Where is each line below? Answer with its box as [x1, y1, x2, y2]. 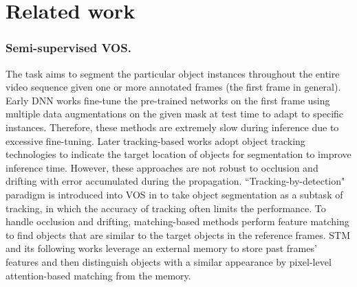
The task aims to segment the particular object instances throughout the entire [6, 66, 340, 80]
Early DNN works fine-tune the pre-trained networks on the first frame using [6, 93, 330, 107]
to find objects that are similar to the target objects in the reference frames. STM [6, 227, 351, 242]
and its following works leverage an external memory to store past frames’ [6, 241, 317, 255]
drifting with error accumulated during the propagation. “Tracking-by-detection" [6, 174, 345, 188]
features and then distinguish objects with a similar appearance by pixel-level [6, 254, 332, 268]
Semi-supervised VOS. [6, 39, 131, 56]
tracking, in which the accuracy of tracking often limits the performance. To [6, 200, 326, 215]
